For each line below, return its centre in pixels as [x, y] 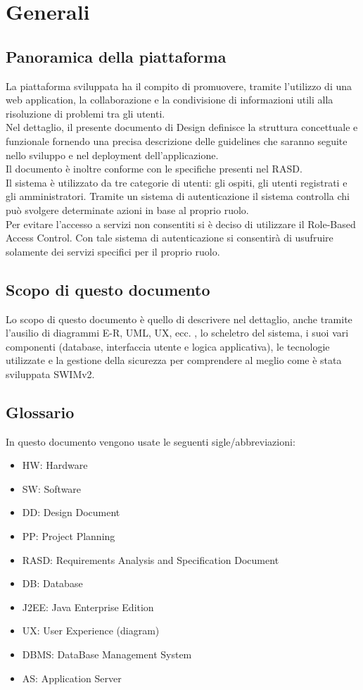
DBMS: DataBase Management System [107, 654]
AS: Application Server [72, 678]
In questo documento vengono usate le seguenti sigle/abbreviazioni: [151, 441]
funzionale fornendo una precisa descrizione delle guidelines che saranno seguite [177, 140]
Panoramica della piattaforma [116, 56]
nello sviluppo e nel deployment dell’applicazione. [112, 155]
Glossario [40, 412]
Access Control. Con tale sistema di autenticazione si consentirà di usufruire [170, 238]
